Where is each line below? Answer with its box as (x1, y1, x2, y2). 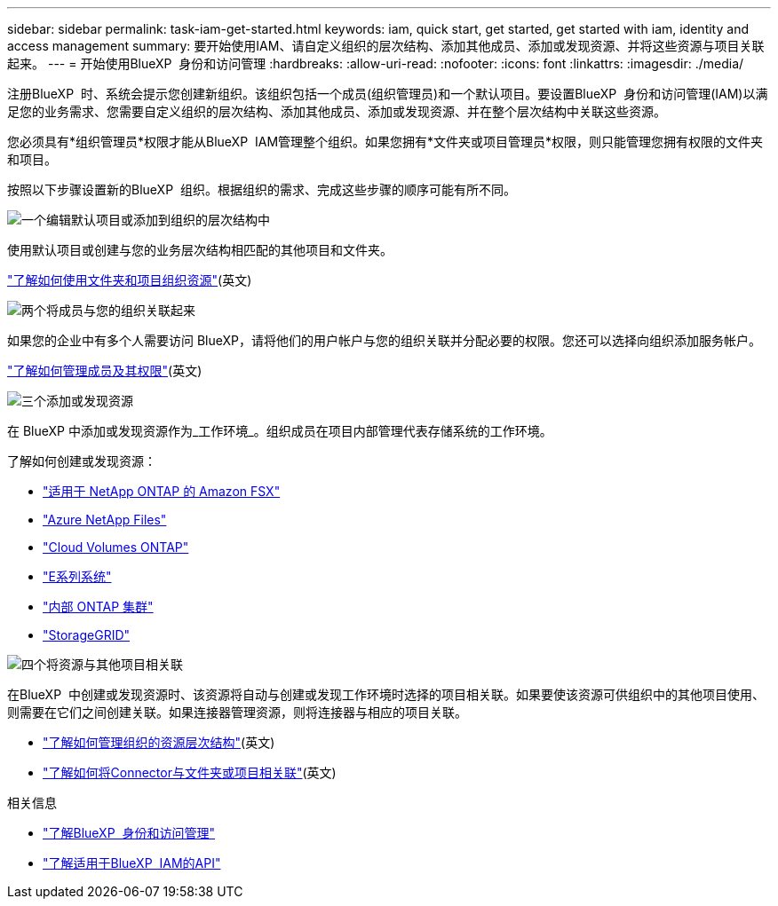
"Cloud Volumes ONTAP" (43, 540, 189, 555)
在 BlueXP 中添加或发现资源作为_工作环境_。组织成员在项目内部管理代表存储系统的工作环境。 (7, 423, 552, 438)
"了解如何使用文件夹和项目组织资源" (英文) (7, 272, 252, 288)
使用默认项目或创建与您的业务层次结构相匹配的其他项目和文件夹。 (7, 242, 393, 257)
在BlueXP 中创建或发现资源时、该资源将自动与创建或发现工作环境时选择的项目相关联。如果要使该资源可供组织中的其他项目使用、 (7, 687, 765, 702)
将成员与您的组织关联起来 (46, 303, 195, 318)
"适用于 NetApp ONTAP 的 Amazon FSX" (43, 484, 281, 499)
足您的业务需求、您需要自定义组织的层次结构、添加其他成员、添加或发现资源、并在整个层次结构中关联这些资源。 (7, 104, 666, 119)
